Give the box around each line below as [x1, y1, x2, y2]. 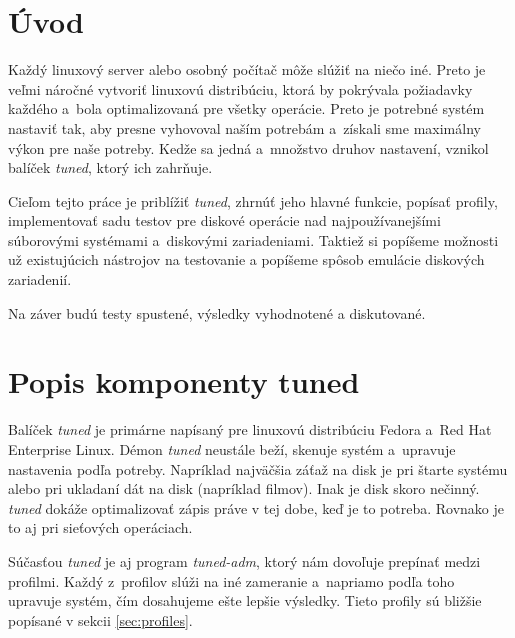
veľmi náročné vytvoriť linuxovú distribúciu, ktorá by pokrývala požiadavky [8, 78, 473, 99]
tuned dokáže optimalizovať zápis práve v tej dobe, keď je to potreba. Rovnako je [8, 497, 505, 518]
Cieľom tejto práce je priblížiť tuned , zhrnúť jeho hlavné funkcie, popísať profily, [8, 190, 498, 211]
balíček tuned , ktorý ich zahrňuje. [8, 157, 213, 178]
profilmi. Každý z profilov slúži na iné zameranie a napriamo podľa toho [8, 570, 455, 591]
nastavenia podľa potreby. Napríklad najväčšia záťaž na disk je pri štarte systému [8, 458, 508, 479]
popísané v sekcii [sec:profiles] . [8, 609, 193, 630]
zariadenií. [8, 269, 72, 290]
